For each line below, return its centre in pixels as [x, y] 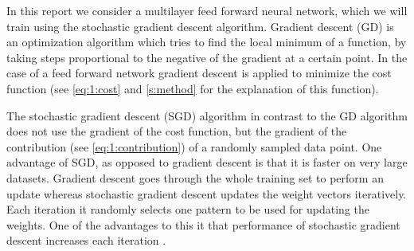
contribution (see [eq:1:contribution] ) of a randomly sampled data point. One [194, 146]
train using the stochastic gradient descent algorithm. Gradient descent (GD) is [200, 26]
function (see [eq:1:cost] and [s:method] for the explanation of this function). [193, 88]
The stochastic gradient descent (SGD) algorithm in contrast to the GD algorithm [207, 115]
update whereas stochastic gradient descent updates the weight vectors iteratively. [207, 193]
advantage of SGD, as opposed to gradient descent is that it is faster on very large [207, 162]
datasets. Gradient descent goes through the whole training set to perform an [195, 177]
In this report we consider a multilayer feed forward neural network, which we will [207, 10]
